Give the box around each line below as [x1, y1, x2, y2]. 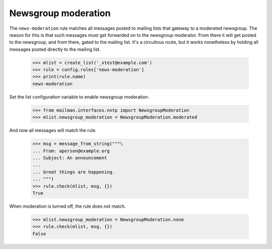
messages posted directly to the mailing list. [9, 46, 101, 52]
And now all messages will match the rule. [9, 128, 97, 134]
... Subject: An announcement [32, 155, 107, 161]
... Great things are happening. [32, 169, 115, 175]
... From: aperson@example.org [32, 148, 110, 154]
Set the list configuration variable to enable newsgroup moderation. [9, 94, 150, 100]
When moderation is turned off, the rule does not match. [9, 203, 126, 209]
